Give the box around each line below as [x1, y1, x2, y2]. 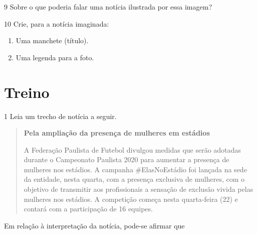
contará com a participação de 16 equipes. [24, 203, 153, 214]
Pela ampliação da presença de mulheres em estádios [24, 128, 210, 138]
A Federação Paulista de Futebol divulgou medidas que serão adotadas [24, 144, 241, 155]
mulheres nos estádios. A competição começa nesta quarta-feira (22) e [24, 193, 238, 204]
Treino [4, 81, 50, 102]
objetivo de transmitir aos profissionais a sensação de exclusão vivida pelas [24, 184, 253, 194]
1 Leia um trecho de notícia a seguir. [4, 110, 117, 121]
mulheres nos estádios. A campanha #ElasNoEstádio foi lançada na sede [24, 164, 247, 174]
